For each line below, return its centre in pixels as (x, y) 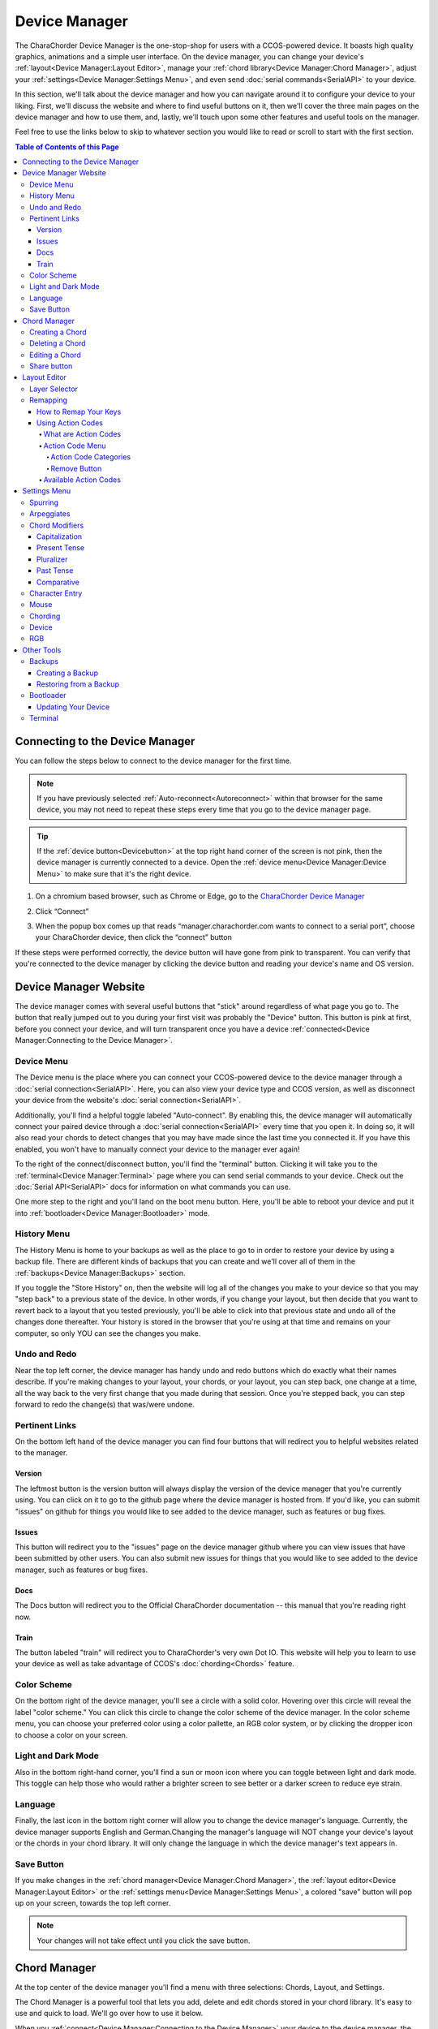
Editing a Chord (55, 355)
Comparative (58, 582)
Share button (51, 366)
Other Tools (42, 650)
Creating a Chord (58, 332)
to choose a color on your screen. (71, 1735)
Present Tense (61, 548)
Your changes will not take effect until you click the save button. (144, 1941)
